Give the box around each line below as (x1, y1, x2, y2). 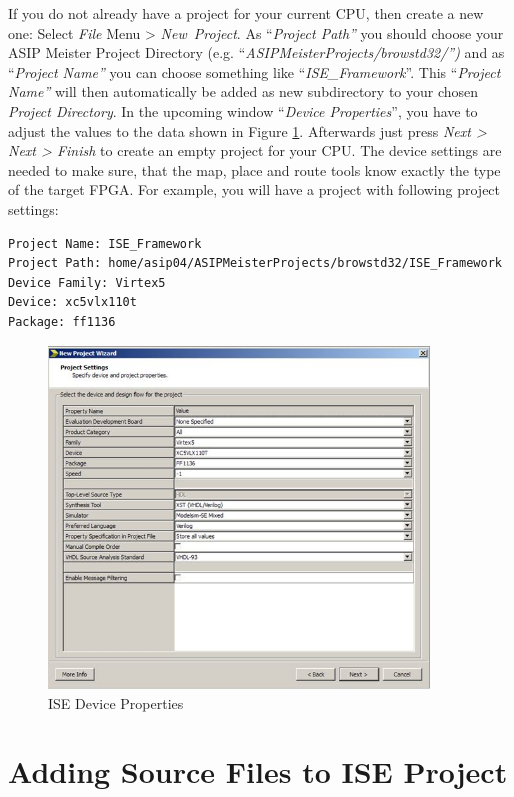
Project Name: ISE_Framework (8, 236, 202, 251)
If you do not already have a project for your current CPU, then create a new (8, 3, 484, 23)
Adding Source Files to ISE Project (8, 751, 508, 792)
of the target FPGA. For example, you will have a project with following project (8, 179, 501, 200)
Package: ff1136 (8, 314, 116, 329)
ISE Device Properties (48, 692, 184, 713)
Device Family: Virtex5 (8, 275, 166, 290)
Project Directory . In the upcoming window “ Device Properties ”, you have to (8, 100, 478, 121)
